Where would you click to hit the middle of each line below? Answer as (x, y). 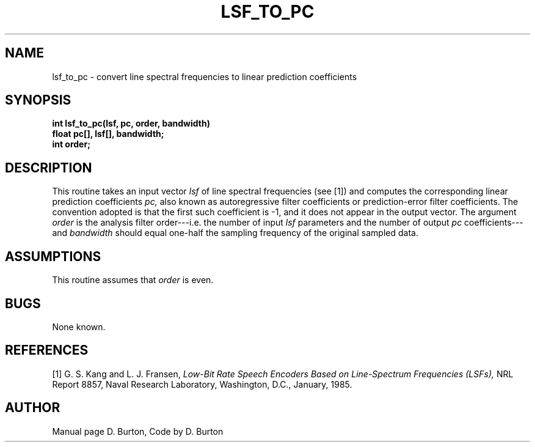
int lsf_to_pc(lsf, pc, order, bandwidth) (131, 124)
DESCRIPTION (49, 168)
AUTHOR (33, 408)
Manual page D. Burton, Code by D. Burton (138, 431)
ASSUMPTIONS (53, 256)
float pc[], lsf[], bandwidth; (108, 134)
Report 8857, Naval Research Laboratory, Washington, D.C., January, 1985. (202, 384)
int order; (71, 144)
